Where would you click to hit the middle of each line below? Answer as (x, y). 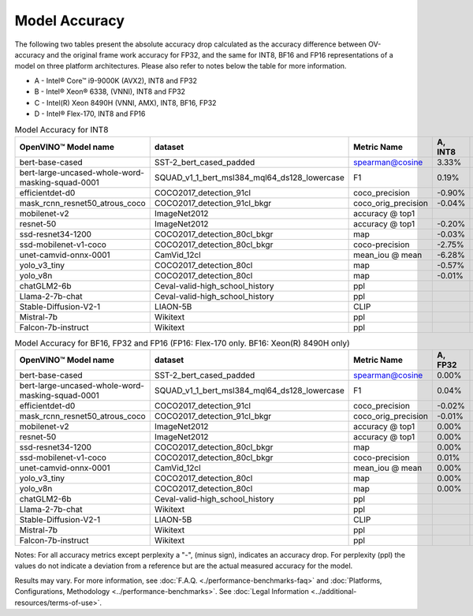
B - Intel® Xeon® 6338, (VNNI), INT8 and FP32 (110, 91)
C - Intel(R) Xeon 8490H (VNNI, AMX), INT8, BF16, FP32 (125, 103)
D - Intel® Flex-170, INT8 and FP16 (90, 114)
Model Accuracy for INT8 (61, 130)
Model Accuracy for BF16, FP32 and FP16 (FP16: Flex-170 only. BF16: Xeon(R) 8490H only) (182, 343)
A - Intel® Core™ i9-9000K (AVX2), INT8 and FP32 (115, 80)
